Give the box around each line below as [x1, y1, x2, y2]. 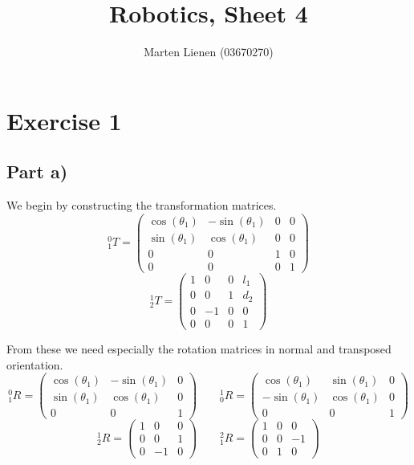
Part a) [6, 159, 68, 184]
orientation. [6, 356, 63, 373]
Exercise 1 [6, 104, 122, 137]
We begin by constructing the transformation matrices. [6, 197, 277, 214]
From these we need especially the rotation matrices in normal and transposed [6, 340, 392, 357]
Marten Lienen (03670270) [144, 43, 274, 60]
